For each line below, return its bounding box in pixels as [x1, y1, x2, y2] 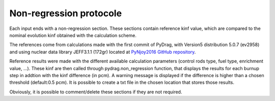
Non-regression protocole [9, 8, 122, 19]
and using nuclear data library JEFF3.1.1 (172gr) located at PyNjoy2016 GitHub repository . [9, 49, 196, 55]
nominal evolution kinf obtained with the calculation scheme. [9, 32, 137, 38]
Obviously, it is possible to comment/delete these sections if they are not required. [9, 89, 182, 95]
